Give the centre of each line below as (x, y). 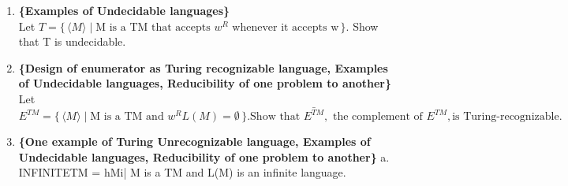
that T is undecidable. (72, 41)
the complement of (378, 117)
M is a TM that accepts (153, 27)
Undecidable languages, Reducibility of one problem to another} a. (204, 156)
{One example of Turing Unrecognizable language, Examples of (194, 141)
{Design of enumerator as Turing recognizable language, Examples (203, 67)
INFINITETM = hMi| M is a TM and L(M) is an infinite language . (182, 172)
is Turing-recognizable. (507, 117)
